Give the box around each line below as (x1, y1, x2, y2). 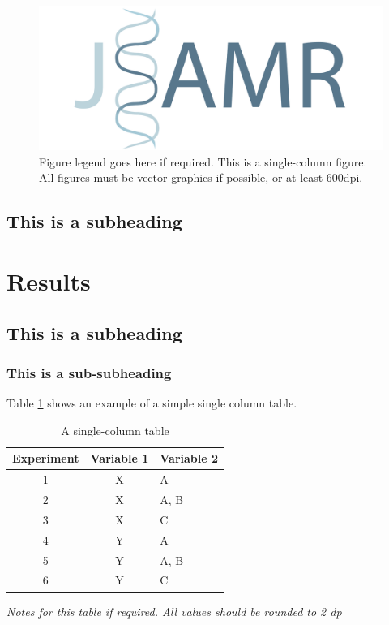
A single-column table (61, 421, 169, 438)
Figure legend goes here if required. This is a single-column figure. (39, 153, 367, 170)
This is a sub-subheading (6, 362, 172, 382)
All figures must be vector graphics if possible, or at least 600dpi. (39, 169, 363, 186)
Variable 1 (90, 450, 149, 467)
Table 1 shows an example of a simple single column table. (6, 394, 297, 412)
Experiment (12, 450, 79, 467)
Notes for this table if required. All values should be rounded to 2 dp (6, 602, 342, 619)
